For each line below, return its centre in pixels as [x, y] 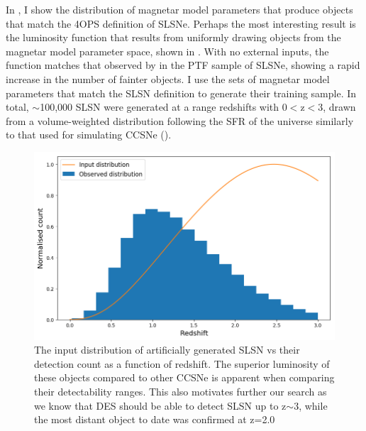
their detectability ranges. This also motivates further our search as [181, 391]
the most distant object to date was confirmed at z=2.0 [155, 419]
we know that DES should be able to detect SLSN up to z [160, 405]
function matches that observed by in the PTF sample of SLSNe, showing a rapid [183, 65]
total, [17, 107]
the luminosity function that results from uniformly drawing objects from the [173, 37]
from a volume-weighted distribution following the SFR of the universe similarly [180, 120]
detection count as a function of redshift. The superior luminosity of [182, 363]
